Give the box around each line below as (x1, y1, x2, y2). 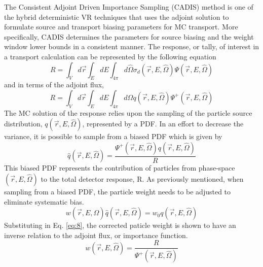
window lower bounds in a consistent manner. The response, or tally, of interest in (4, 41, 259, 52)
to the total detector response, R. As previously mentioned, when (41, 173, 244, 184)
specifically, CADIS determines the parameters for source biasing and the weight (4, 31, 254, 42)
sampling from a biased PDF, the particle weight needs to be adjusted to (4, 186, 231, 196)
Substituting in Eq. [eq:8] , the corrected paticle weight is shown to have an (4, 220, 236, 230)
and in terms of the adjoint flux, (4, 79, 104, 90)
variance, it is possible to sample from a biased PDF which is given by (4, 131, 222, 142)
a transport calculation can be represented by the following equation (4, 51, 216, 61)
